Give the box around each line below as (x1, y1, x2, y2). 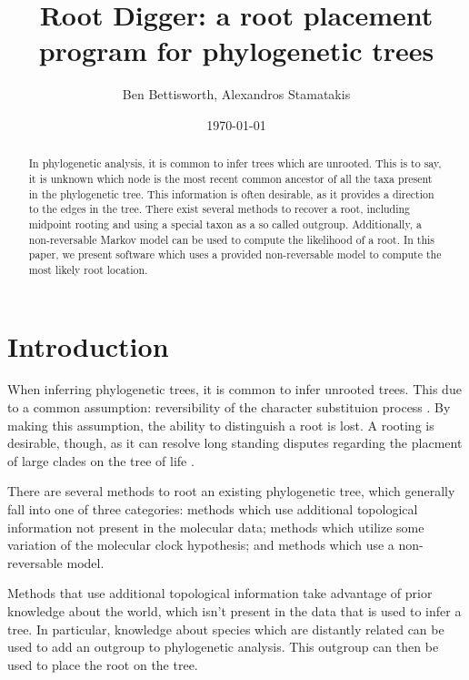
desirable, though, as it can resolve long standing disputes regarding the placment (7, 433, 463, 452)
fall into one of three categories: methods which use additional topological (7, 500, 418, 519)
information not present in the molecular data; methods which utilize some (7, 517, 424, 536)
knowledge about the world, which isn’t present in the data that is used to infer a (7, 602, 462, 621)
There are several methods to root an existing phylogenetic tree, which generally (7, 482, 455, 501)
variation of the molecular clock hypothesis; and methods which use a (7, 535, 394, 554)
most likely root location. (28, 261, 148, 277)
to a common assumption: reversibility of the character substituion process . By (7, 398, 451, 417)
